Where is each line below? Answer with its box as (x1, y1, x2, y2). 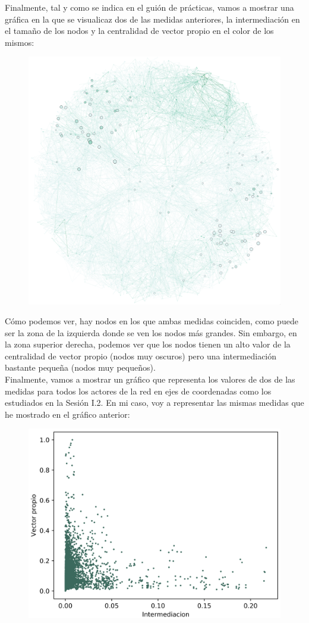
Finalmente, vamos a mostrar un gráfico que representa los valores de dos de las (5, 373, 295, 386)
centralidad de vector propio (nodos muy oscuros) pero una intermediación (5, 349, 277, 362)
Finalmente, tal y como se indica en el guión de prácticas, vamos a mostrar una (5, 1, 294, 13)
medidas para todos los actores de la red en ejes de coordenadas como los (5, 384, 272, 397)
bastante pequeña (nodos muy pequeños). (5, 361, 156, 374)
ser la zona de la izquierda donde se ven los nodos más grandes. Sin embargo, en (5, 326, 297, 339)
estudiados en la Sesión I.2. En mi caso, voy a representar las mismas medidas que (5, 396, 304, 409)
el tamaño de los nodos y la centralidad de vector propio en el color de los (5, 24, 274, 37)
